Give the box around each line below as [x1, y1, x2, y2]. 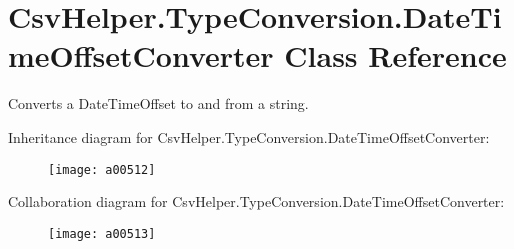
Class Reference [284, 35, 507, 76]
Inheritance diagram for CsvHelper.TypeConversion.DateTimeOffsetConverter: [8, 126, 490, 147]
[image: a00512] [48, 162, 156, 177]
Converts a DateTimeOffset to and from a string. [8, 93, 309, 114]
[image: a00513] [48, 226, 156, 241]
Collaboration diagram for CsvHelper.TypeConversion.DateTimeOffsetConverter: [8, 191, 505, 212]
